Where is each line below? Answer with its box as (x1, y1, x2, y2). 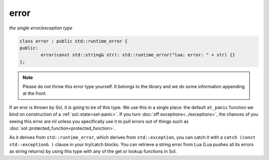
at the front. (22, 90, 47, 97)
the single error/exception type (9, 25, 73, 31)
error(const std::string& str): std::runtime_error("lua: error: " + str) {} (40, 52, 235, 58)
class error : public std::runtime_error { (19, 38, 128, 44)
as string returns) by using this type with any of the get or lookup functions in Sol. (9, 149, 177, 155)
